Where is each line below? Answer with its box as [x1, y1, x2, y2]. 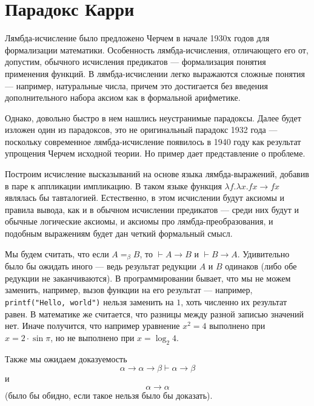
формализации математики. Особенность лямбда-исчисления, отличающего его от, [5, 43, 309, 56]
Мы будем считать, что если [5, 247, 109, 260]
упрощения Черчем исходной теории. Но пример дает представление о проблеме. [5, 147, 306, 160]
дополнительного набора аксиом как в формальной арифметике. [5, 91, 241, 104]
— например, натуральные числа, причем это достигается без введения [5, 79, 268, 92]
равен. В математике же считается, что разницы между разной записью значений [5, 307, 304, 320]
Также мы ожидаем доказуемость [5, 352, 127, 365]
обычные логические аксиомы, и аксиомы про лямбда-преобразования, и [5, 215, 273, 228]
